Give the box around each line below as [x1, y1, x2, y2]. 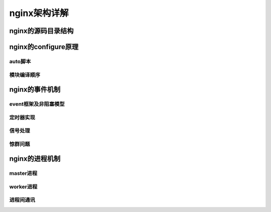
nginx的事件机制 [9, 85, 61, 94]
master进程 [9, 170, 38, 177]
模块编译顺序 [9, 71, 41, 78]
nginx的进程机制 [9, 154, 61, 163]
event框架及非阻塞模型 [9, 101, 65, 108]
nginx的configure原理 [9, 43, 79, 51]
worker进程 [9, 183, 38, 190]
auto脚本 [9, 58, 31, 65]
